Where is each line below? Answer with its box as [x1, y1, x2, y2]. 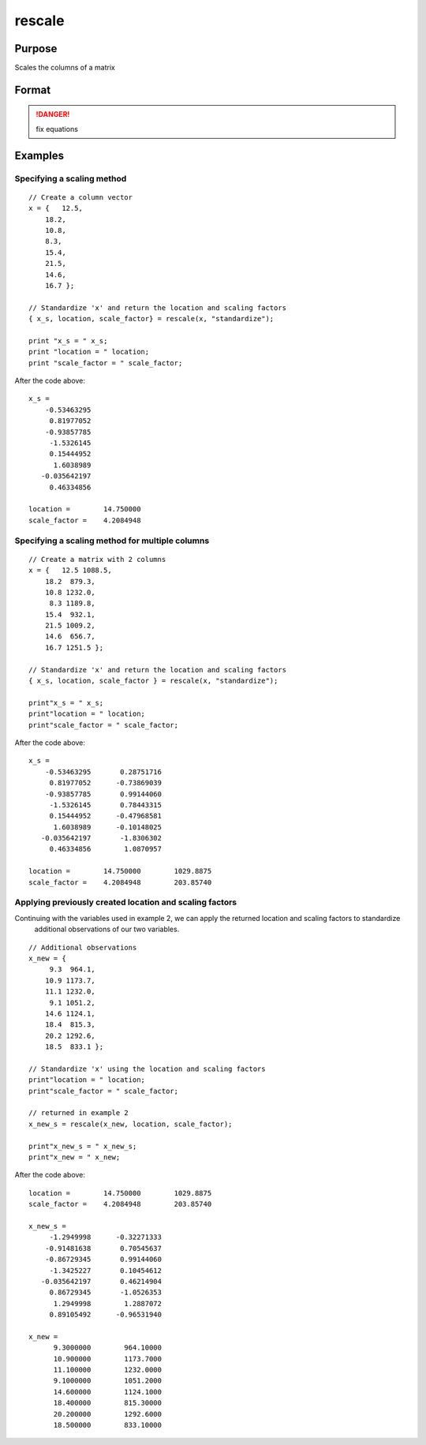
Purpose [14, 42, 58, 55]
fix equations [35, 124, 79, 133]
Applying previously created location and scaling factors [14, 897, 237, 908]
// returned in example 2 [28, 1109, 129, 1117]
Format [14, 83, 51, 96]
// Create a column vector [28, 193, 133, 201]
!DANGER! [35, 110, 70, 119]
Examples [14, 148, 65, 162]
